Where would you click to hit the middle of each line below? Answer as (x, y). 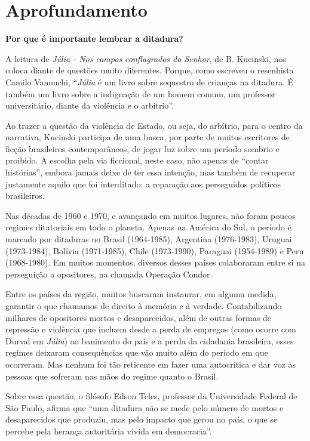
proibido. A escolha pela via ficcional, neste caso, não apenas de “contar (137, 160)
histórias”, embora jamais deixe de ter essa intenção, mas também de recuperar (151, 172)
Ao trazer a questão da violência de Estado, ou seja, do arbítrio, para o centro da (154, 125)
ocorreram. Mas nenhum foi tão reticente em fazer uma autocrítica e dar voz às (151, 364)
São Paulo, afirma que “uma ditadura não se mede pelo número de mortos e (145, 407)
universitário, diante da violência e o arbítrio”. (90, 105)
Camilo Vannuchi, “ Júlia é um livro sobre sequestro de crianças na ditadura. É (150, 81)
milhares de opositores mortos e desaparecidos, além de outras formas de (138, 317)
